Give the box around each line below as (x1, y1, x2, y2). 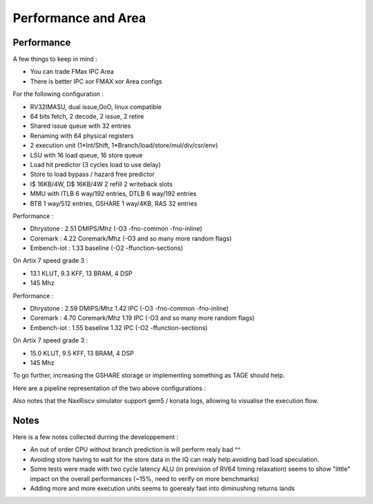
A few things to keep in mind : (12, 55, 98, 64)
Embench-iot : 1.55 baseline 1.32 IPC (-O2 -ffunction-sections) (30, 323, 208, 331)
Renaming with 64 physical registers (30, 131, 134, 139)
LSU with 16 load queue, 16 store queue (30, 151, 143, 159)
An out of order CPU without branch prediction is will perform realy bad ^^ (30, 445, 241, 454)
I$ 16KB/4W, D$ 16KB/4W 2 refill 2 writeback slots (30, 180, 173, 188)
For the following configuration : (12, 90, 104, 98)
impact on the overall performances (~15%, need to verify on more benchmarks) (30, 474, 259, 483)
